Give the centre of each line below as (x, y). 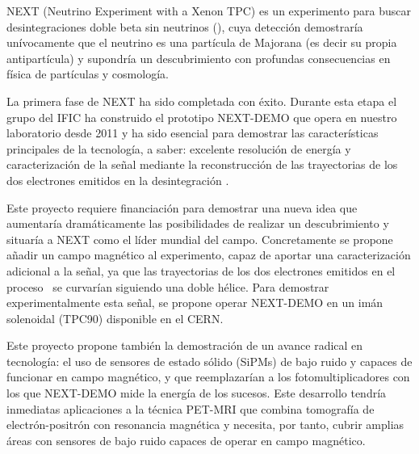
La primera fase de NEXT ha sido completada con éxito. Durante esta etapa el (202, 101)
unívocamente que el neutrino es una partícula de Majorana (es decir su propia (202, 42)
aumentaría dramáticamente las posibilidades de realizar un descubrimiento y (198, 223)
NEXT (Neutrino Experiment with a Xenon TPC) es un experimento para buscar (209, 11)
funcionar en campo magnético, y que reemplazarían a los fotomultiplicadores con (208, 377)
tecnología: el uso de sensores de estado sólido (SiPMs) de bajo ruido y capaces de (209, 361)
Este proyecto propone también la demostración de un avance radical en (185, 345)
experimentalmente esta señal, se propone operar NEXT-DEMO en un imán (195, 303)
